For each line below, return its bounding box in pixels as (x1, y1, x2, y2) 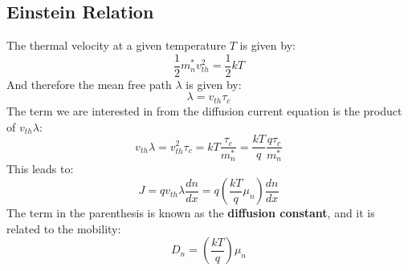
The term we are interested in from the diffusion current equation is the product (6, 102, 402, 119)
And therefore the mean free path (6, 75, 172, 92)
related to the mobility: (6, 220, 121, 237)
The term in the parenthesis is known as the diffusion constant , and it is (6, 204, 375, 221)
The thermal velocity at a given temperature (6, 37, 226, 54)
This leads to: (6, 160, 74, 177)
